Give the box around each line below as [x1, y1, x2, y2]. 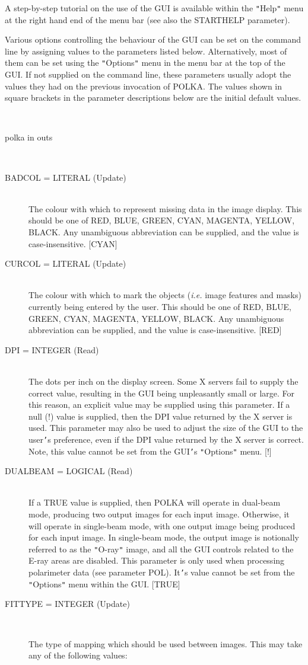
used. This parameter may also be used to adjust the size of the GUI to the [28, 421, 303, 434]
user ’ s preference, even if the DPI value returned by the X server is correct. [28, 433, 304, 445]
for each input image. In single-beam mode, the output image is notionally [28, 531, 299, 543]
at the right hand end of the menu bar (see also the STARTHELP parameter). [5, 13, 290, 25]
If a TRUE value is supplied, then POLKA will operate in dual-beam [28, 496, 281, 509]
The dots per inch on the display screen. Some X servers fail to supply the [28, 375, 299, 387]
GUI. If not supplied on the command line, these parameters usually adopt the [5, 68, 291, 81]
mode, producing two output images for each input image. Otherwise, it [28, 508, 290, 520]
